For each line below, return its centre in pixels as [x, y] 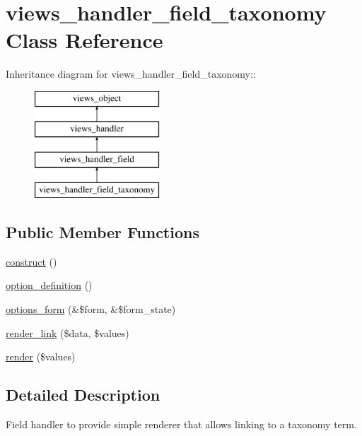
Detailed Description [83, 395]
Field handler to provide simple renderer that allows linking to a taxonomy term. [181, 424]
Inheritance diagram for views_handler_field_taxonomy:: [131, 74]
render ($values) [41, 357]
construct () [31, 261]
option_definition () [49, 285]
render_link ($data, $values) [68, 332]
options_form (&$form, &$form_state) [91, 309]
